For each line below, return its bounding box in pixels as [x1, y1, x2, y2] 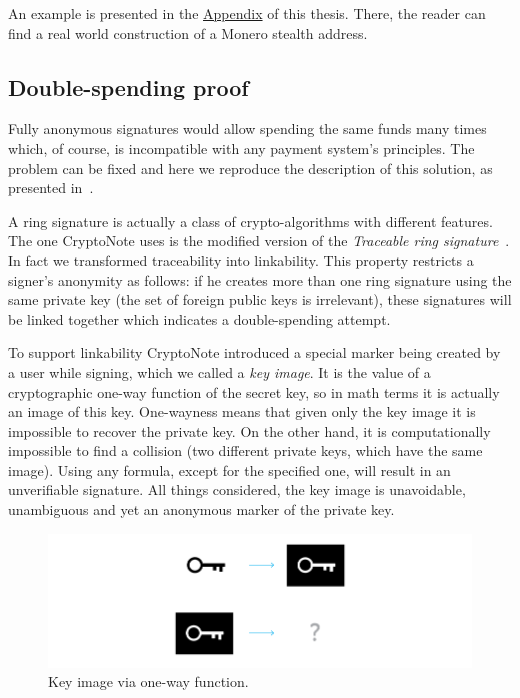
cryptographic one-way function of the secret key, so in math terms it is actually [8, 381, 500, 402]
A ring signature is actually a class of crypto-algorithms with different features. [8, 210, 493, 231]
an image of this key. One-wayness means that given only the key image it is [8, 401, 476, 422]
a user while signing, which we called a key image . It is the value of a [8, 361, 431, 382]
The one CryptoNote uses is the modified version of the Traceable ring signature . [8, 230, 510, 251]
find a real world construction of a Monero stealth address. [8, 22, 368, 43]
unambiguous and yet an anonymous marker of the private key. [8, 499, 395, 520]
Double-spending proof [8, 71, 249, 102]
